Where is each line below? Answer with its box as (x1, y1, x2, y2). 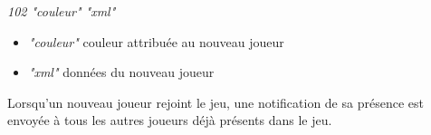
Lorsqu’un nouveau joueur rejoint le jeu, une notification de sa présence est (7, 92, 424, 111)
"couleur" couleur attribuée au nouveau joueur (28, 32, 284, 51)
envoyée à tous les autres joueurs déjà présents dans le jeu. (7, 111, 332, 130)
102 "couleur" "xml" (7, 2, 116, 20)
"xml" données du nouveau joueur (28, 63, 215, 82)
